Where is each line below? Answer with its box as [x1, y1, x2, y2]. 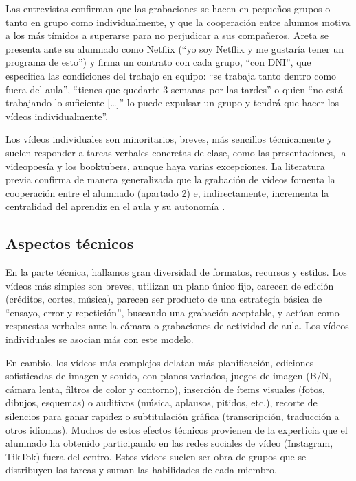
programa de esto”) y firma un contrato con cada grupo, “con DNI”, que [5, 55, 311, 69]
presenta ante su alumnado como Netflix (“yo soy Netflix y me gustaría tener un [5, 41, 344, 56]
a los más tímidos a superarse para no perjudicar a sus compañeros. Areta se [5, 28, 329, 43]
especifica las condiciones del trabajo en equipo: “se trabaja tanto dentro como [5, 68, 337, 82]
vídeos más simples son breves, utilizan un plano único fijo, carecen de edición [5, 278, 334, 292]
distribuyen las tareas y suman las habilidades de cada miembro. [5, 462, 277, 477]
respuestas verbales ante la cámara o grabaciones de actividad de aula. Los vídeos [5, 318, 349, 333]
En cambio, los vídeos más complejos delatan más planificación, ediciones [5, 355, 314, 369]
